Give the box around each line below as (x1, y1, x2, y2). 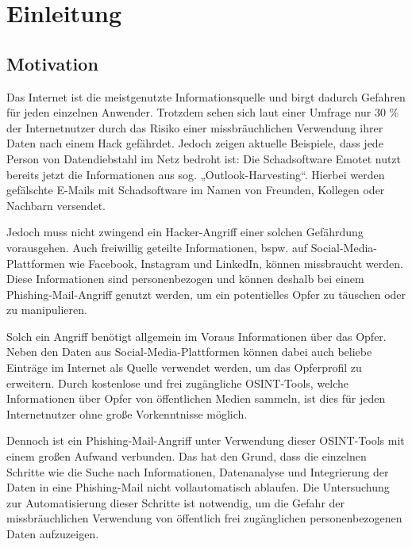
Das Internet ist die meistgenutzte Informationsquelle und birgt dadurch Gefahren (6, 88, 406, 105)
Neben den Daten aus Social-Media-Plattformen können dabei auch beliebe (6, 343, 372, 360)
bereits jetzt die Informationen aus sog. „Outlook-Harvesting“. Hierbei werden (6, 166, 385, 182)
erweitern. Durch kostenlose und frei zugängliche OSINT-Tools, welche (6, 374, 349, 391)
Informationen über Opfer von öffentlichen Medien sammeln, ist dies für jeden (6, 390, 386, 407)
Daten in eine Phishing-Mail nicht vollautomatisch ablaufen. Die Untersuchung (6, 479, 390, 495)
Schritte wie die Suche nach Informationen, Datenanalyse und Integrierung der (6, 463, 389, 480)
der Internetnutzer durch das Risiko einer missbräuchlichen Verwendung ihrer (6, 119, 383, 136)
